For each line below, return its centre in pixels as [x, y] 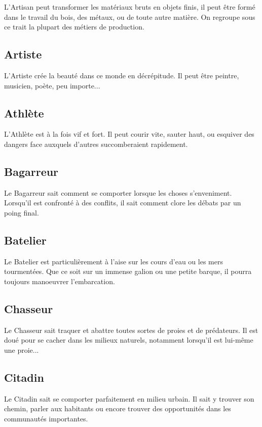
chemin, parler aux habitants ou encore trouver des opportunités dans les [118, 408]
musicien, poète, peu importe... [52, 85]
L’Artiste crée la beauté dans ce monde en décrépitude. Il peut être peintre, [122, 75]
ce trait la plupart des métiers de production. [74, 27]
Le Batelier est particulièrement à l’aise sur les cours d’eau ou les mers [114, 261]
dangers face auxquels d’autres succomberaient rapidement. [96, 144]
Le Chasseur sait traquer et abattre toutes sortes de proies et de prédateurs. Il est [131, 330]
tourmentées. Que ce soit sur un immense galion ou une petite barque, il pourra [128, 271]
